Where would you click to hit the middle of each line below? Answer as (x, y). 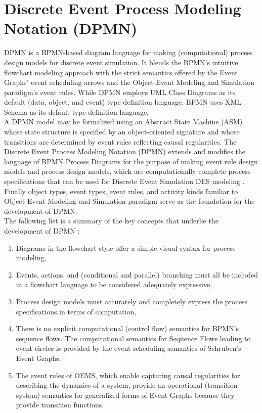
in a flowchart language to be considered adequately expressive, (114, 284)
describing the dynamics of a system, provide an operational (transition (127, 385)
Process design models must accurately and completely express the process (132, 301)
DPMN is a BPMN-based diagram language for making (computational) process (128, 52)
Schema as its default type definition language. (77, 111)
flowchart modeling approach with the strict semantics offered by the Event (121, 72)
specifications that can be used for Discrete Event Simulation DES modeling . (124, 181)
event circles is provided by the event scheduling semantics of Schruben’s (128, 348)
